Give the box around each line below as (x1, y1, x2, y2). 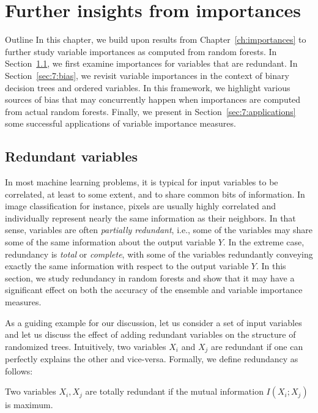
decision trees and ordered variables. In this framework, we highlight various (5, 81, 290, 94)
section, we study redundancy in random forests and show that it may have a (5, 271, 295, 284)
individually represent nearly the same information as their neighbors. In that (5, 211, 296, 224)
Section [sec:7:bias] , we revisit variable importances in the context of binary (5, 69, 289, 81)
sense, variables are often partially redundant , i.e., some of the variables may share (5, 223, 313, 236)
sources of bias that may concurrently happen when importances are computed (5, 93, 301, 106)
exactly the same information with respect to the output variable (5, 259, 249, 272)
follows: (5, 364, 33, 377)
